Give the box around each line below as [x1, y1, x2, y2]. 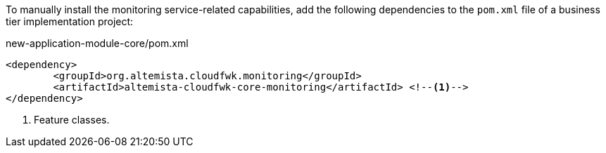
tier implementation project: [6, 15, 134, 27]
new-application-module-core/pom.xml [6, 37, 189, 49]
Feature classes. [34, 114, 110, 126]
